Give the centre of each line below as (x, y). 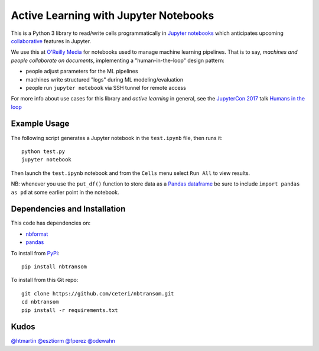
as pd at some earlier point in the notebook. (65, 192)
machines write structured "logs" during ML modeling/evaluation (104, 79)
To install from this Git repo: (45, 280)
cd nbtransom (40, 302)
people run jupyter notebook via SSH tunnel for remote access (106, 87)
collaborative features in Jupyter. (51, 41)
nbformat (37, 234)
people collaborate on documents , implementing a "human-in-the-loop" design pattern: (118, 60)
